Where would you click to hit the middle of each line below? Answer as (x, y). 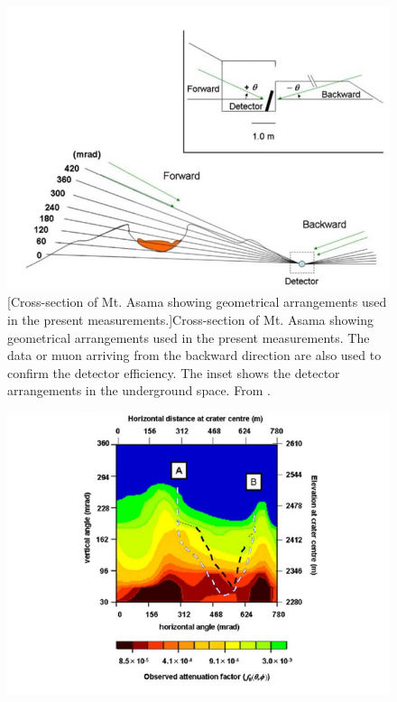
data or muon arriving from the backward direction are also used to (194, 355)
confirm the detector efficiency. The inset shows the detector (174, 372)
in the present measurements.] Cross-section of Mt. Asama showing (190, 319)
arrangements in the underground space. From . (139, 390)
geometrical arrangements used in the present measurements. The (189, 337)
